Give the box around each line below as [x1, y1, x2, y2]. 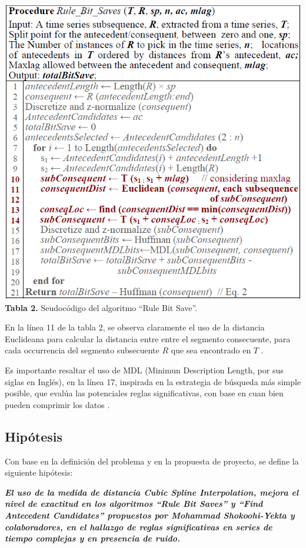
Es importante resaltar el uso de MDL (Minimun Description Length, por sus [5, 364, 284, 376]
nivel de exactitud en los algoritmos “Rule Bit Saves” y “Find [5, 497, 263, 510]
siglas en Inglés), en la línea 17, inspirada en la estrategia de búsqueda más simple [5, 375, 301, 387]
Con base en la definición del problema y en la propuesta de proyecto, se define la [5, 455, 299, 467]
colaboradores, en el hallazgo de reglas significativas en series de [5, 520, 272, 533]
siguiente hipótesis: [5, 466, 73, 479]
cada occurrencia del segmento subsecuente [5, 344, 159, 356]
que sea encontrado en [171, 344, 251, 356]
